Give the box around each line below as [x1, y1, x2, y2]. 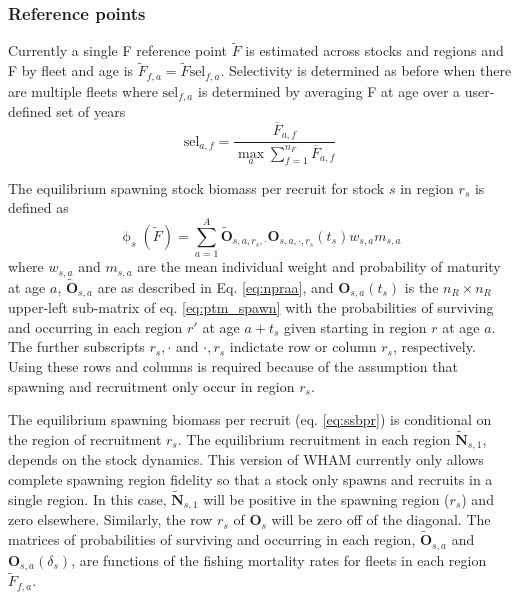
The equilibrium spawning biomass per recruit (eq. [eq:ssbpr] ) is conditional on [8, 409, 492, 430]
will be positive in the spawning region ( [203, 488, 450, 509]
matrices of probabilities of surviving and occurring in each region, [8, 529, 416, 550]
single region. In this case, [8, 488, 167, 509]
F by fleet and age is [8, 60, 134, 81]
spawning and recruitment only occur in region [8, 375, 295, 396]
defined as [8, 197, 69, 218]
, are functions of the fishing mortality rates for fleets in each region [71, 549, 487, 570]
